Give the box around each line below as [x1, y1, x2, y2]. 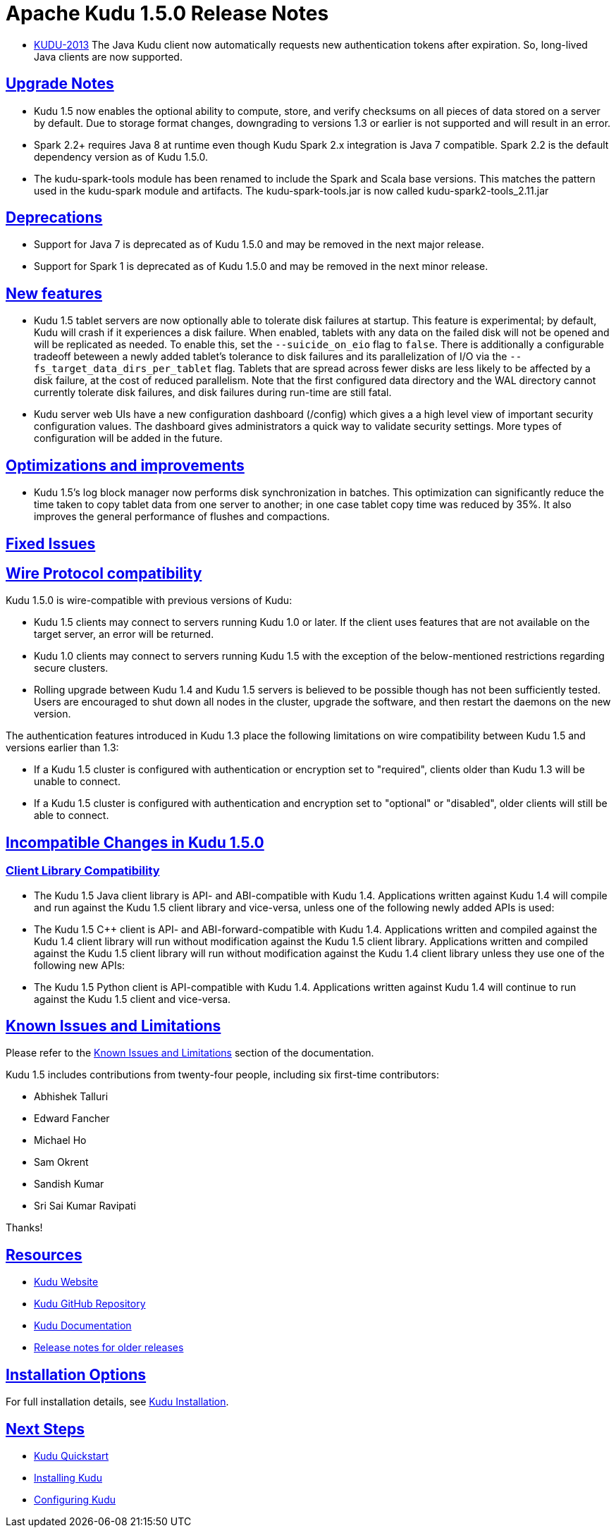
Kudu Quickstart [34, 1449, 109, 1462]
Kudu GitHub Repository [34, 1298, 146, 1310]
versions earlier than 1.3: [6, 741, 119, 754]
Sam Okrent [34, 1156, 89, 1169]
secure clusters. [34, 662, 109, 675]
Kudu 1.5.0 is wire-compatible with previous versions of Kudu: [6, 594, 292, 607]
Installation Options [6, 1365, 147, 1384]
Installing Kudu [34, 1471, 102, 1484]
